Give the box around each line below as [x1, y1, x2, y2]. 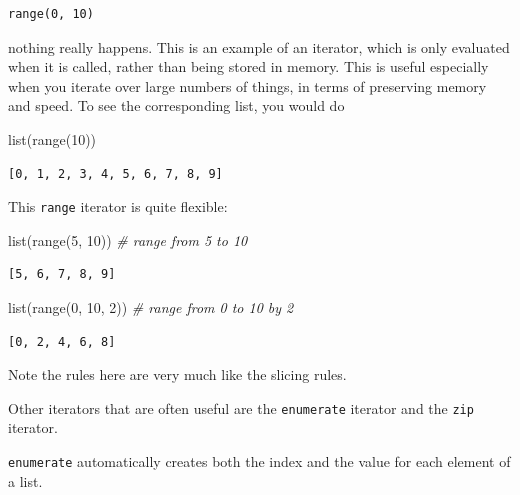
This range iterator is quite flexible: [8, 196, 228, 217]
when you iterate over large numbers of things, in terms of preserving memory [8, 75, 487, 96]
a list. [8, 470, 43, 491]
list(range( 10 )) [8, 128, 97, 149]
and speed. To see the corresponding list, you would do [8, 95, 345, 116]
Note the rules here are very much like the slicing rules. [8, 364, 347, 385]
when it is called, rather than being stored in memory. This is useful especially [8, 56, 489, 77]
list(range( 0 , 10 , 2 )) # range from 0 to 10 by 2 [8, 297, 294, 317]
